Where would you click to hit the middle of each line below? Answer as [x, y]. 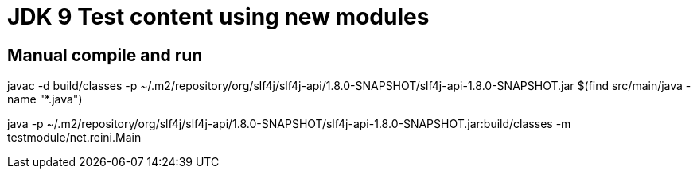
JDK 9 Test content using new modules [218, 17]
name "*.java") [45, 99]
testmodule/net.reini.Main [74, 138]
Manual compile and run [105, 55]
